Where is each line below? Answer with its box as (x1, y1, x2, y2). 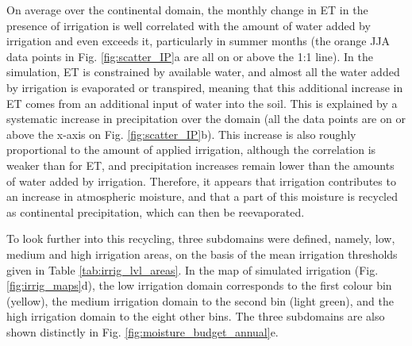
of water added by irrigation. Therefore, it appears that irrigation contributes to (6, 172, 396, 189)
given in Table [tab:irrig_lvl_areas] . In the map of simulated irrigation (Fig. (6, 261, 379, 278)
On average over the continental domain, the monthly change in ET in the (6, 2, 368, 17)
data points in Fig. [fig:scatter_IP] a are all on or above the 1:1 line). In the (6, 48, 373, 64)
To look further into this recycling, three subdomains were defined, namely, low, (6, 230, 395, 247)
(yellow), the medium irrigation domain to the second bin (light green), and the (6, 292, 394, 309)
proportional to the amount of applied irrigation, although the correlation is (6, 141, 376, 158)
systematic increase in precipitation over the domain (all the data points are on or (6, 110, 406, 127)
